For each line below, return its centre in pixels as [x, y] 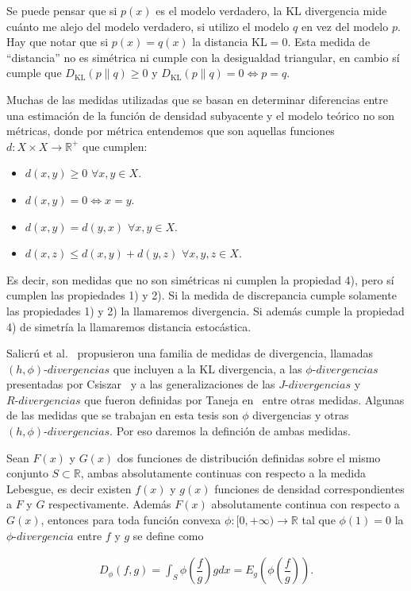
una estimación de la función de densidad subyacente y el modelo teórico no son [201, 115]
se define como [168, 535]
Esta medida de [332, 42]
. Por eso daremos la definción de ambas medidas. [230, 431]
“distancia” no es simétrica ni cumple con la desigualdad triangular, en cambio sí [203, 57]
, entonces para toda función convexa [131, 520]
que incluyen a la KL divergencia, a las [207, 368]
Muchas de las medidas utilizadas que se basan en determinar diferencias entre [197, 99]
